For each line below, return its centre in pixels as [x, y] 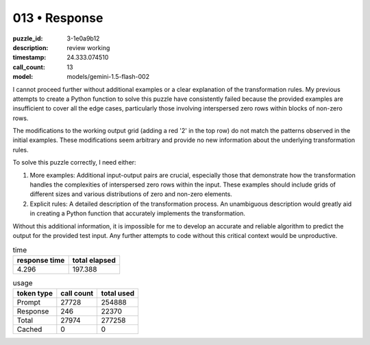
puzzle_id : [28, 38]
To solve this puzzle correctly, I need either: [74, 163]
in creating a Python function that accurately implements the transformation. [138, 213]
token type [35, 294]
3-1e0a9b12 [83, 38]
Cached [29, 329]
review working [88, 47]
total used [118, 294]
